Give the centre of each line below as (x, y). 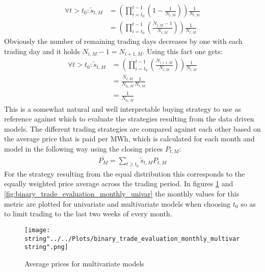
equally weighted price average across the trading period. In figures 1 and (119, 183)
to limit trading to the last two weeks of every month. (88, 214)
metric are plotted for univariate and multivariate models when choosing (117, 203)
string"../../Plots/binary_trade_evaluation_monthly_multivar (132, 239)
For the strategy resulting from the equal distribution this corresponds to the (125, 173)
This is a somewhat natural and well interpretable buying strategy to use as (123, 108)
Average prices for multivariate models (84, 263)
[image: (37, 230)
